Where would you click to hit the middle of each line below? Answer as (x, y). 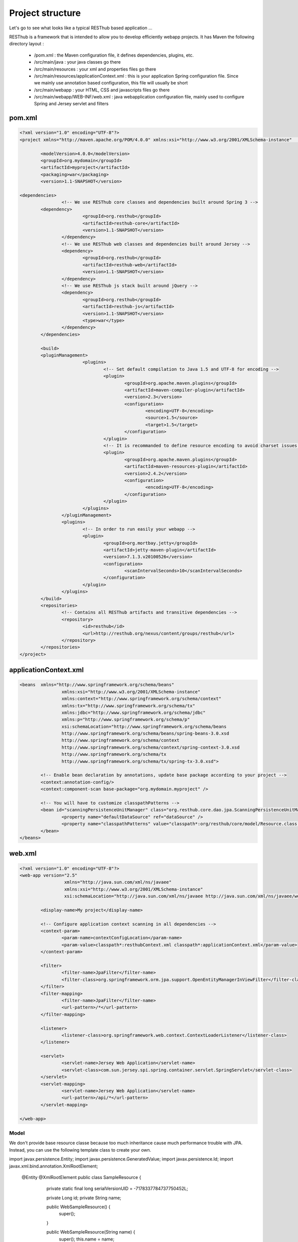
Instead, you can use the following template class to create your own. (80, 1150)
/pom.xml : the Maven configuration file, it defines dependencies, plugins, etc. (114, 55)
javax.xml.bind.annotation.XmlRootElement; (54, 1166)
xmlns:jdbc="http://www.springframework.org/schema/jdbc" (134, 712)
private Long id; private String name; (84, 1198)
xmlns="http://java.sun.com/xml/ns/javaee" (118, 882)
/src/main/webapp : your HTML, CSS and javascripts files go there (102, 90)
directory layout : (27, 44)
